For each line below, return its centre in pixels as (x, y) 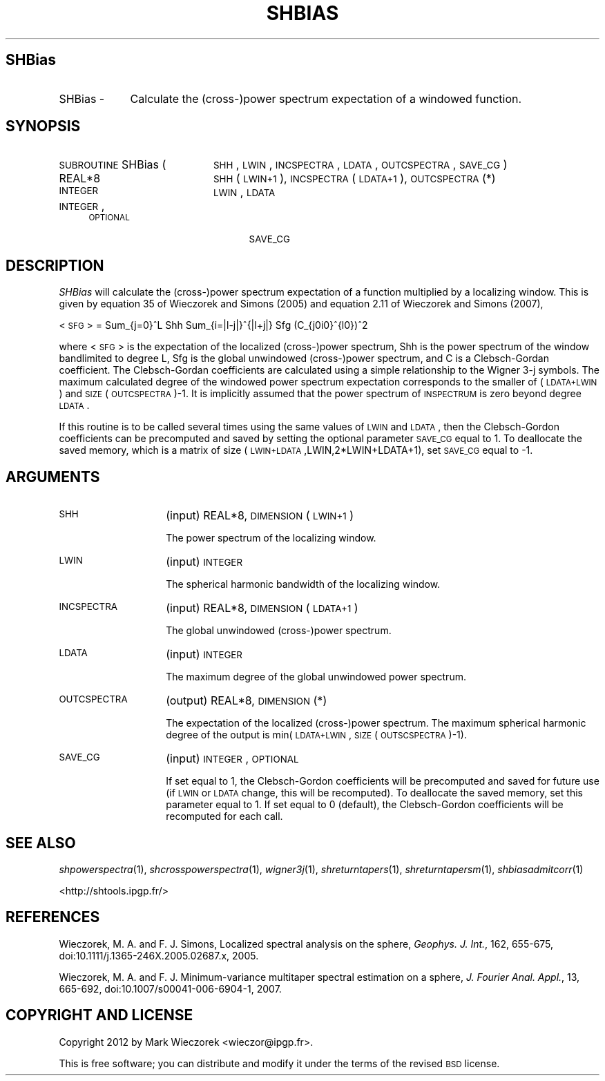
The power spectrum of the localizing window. (271, 538)
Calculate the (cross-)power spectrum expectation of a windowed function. (326, 98)
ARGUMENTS (53, 477)
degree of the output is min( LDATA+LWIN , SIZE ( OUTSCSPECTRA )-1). (316, 735)
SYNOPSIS (43, 126)
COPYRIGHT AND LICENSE (99, 1015)
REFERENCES (53, 917)
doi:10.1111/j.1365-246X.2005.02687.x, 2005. (159, 955)
